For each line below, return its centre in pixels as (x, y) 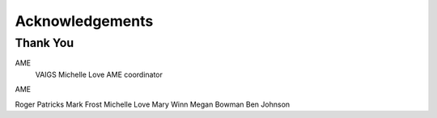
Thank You (45, 43)
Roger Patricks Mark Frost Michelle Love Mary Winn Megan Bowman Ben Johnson (153, 104)
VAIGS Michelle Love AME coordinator (99, 74)
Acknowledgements (84, 21)
